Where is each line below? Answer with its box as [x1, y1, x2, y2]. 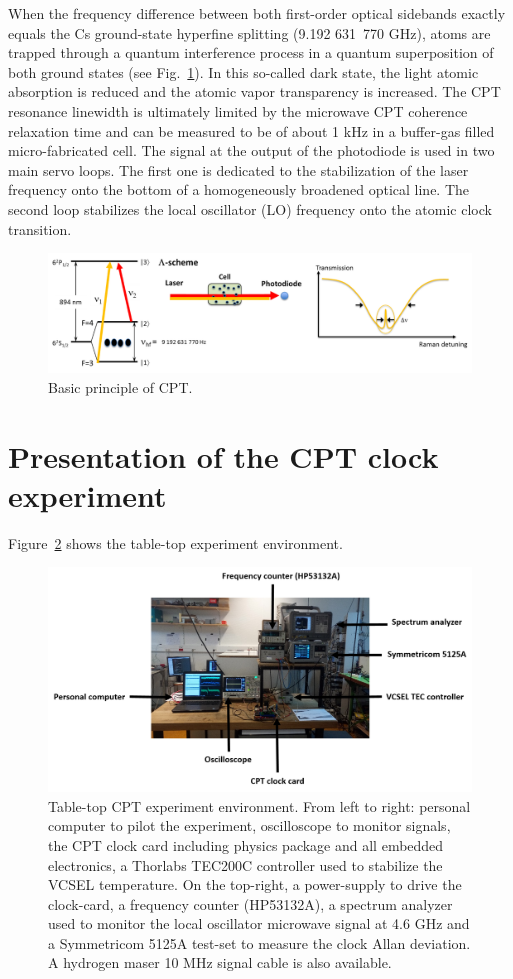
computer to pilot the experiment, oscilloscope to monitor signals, [48, 815, 451, 836]
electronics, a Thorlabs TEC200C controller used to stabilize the [48, 854, 443, 875]
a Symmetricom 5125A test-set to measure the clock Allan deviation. [48, 932, 471, 953]
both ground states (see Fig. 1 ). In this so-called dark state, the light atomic [8, 61, 479, 82]
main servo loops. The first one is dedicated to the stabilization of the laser [8, 159, 469, 180]
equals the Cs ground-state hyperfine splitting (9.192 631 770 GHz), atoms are [8, 22, 491, 43]
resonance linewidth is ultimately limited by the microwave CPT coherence [8, 100, 468, 121]
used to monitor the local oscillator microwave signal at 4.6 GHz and [48, 913, 470, 934]
